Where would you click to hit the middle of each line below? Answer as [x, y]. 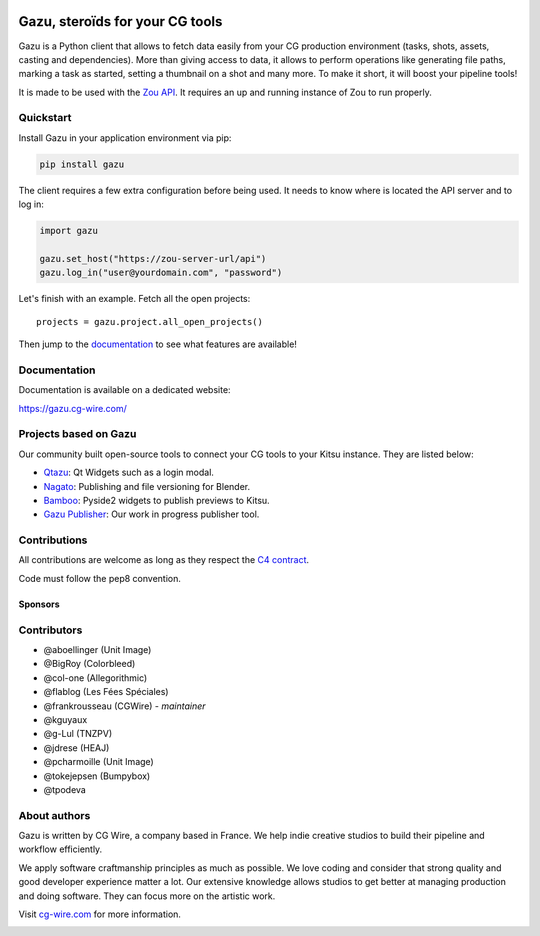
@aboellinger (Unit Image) [97, 650]
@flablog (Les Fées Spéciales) [106, 692]
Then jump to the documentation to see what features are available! [157, 344]
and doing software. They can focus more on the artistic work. [147, 896]
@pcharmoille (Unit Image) [98, 762]
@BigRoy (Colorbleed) [89, 664]
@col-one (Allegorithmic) [95, 677]
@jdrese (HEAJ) [76, 747]
